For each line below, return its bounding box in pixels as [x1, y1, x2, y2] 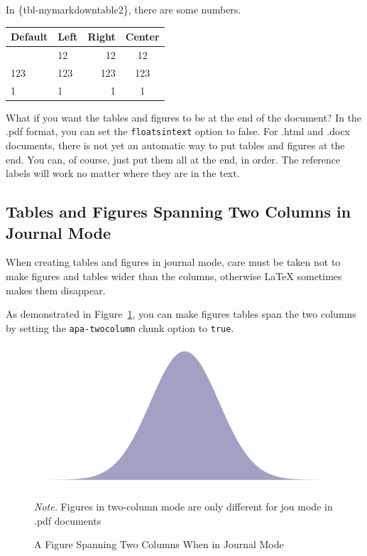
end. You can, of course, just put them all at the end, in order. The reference [6, 151, 341, 166]
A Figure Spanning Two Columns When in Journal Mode [34, 537, 284, 552]
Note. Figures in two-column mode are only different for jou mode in [34, 498, 333, 513]
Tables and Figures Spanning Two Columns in [6, 201, 351, 223]
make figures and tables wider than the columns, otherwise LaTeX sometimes [6, 268, 342, 283]
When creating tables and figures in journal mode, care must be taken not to [6, 255, 341, 269]
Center [125, 29, 160, 44]
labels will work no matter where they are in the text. [6, 166, 240, 181]
